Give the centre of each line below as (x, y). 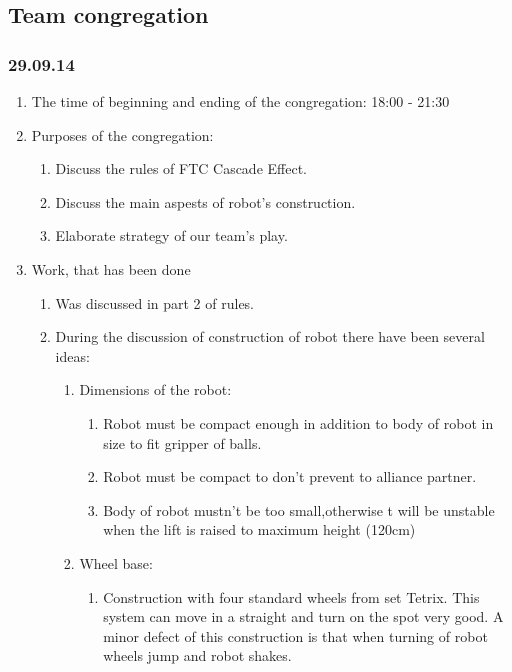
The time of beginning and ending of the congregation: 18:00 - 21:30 (240, 101)
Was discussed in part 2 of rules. (155, 302)
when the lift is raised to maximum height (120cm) (259, 529)
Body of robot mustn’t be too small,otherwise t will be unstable (299, 509)
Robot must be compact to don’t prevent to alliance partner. (290, 476)
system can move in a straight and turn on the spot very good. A (303, 616)
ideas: (72, 355)
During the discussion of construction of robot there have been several (270, 336)
